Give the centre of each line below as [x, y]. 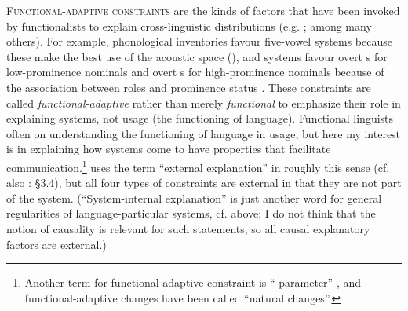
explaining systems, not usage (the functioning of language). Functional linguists [200, 118]
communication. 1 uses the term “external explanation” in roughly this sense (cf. [198, 166]
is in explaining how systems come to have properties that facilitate [169, 149]
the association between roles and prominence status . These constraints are [189, 87]
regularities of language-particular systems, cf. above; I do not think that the [191, 213]
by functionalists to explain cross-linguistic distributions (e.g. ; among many [189, 26]
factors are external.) [56, 244]
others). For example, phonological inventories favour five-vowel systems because [199, 41]
